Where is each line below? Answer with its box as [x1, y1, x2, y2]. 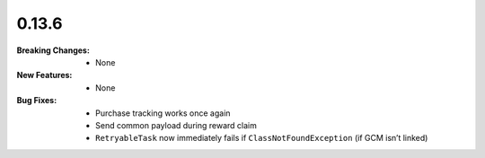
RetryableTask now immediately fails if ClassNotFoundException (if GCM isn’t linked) [95, 133, 428, 144]
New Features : [16, 70, 73, 81]
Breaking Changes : [16, 45, 90, 56]
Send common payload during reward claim [95, 119, 258, 130]
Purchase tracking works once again [95, 108, 231, 118]
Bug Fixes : [16, 95, 57, 106]
